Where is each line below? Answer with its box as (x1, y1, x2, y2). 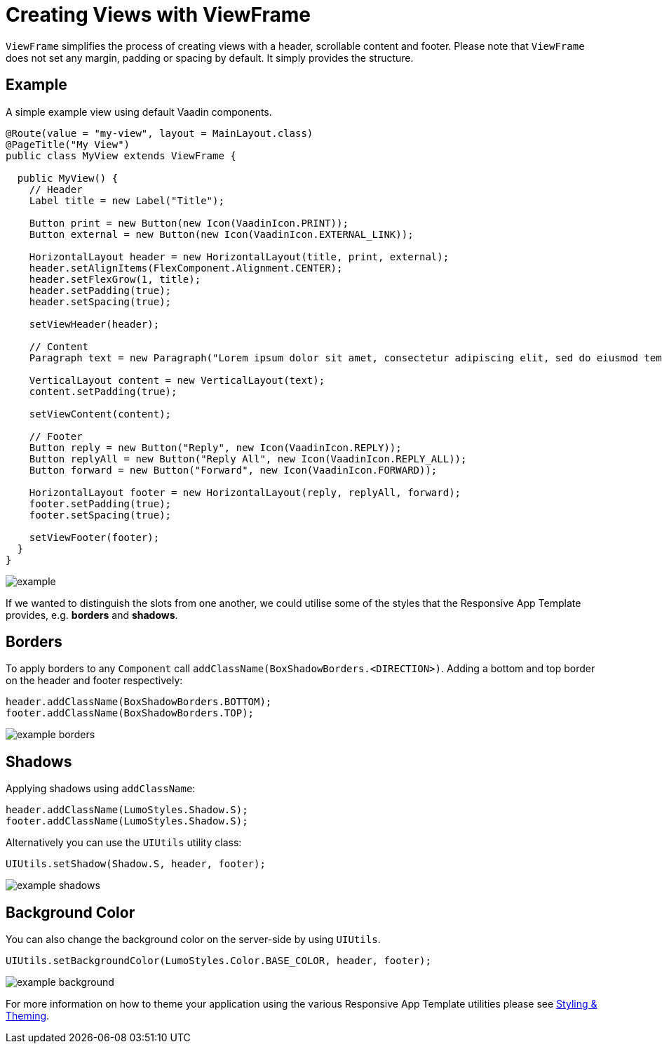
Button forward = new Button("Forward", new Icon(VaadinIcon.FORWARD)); (29, 464, 438, 476)
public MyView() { (17, 172, 119, 184)
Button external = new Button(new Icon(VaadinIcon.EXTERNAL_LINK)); (29, 228, 414, 240)
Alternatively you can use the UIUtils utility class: (6, 836, 242, 849)
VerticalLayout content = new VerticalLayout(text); (29, 374, 325, 386)
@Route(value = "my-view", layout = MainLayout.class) (6, 127, 313, 139)
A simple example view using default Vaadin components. (6, 105, 272, 118)
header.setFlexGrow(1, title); (29, 273, 201, 285)
